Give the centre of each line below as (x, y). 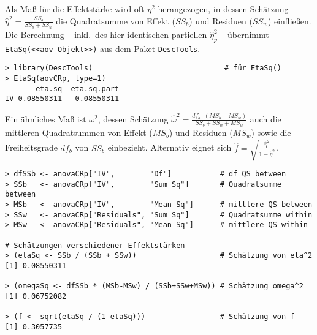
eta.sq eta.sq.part (78, 88)
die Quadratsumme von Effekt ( (116, 21)
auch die (265, 119)
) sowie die (271, 132)
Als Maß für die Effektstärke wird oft (75, 9)
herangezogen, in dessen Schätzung (223, 9)
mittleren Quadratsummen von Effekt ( (79, 132)
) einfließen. (289, 21)
